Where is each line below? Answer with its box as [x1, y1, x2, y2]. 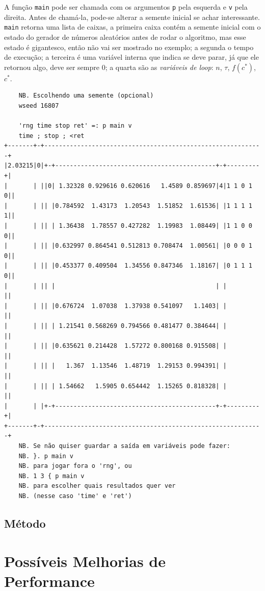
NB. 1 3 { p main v [18, 472, 85, 480]
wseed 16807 [18, 102, 59, 109]
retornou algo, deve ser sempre [4, 61, 99, 72]
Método [4, 515, 46, 531]
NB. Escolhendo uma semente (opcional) [18, 92, 154, 100]
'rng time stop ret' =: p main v [18, 122, 132, 130]
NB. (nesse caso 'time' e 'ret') [18, 492, 132, 500]
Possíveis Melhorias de [4, 550, 166, 571]
